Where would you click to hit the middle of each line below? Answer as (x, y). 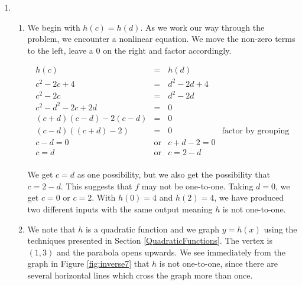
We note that (51, 229)
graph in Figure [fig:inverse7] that (88, 263)
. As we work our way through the (202, 27)
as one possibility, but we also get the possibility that (174, 174)
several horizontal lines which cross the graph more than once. (140, 275)
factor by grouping (256, 131)
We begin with (54, 27)
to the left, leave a (60, 50)
